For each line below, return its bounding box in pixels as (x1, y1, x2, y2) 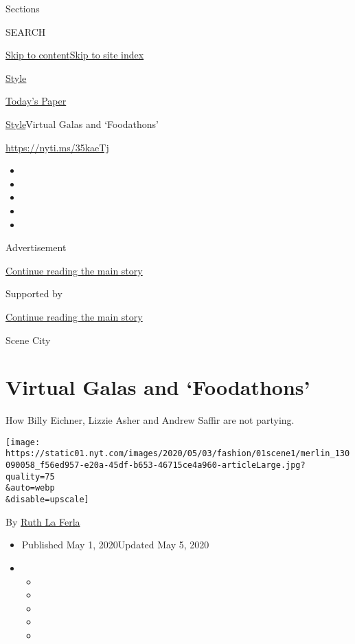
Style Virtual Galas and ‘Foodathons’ (5, 116, 159, 131)
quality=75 (5, 471, 55, 482)
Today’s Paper (5, 94, 67, 108)
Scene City (5, 332, 51, 347)
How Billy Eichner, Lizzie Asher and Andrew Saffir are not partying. (5, 413, 295, 427)
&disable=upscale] (5, 495, 89, 505)
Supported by (5, 286, 62, 301)
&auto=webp (5, 483, 55, 493)
